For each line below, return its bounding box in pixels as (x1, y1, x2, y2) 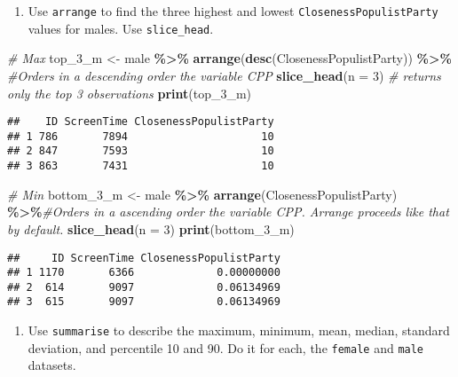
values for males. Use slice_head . (28, 19, 214, 37)
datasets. (28, 356, 76, 374)
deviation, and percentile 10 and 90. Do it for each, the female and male (28, 338, 424, 357)
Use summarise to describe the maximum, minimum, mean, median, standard (28, 321, 450, 340)
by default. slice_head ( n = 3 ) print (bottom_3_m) (7, 219, 295, 238)
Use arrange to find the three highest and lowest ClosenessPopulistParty (28, 2, 438, 20)
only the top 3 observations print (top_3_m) (7, 83, 252, 102)
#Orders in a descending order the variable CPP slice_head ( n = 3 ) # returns (7, 66, 441, 84)
